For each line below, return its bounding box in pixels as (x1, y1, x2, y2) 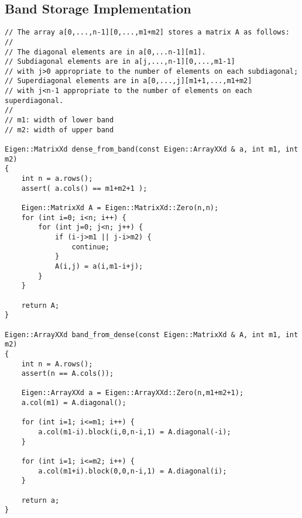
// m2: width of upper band (5, 125, 114, 134)
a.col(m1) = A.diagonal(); (21, 399, 126, 407)
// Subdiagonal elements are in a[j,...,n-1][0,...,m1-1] (5, 57, 235, 66)
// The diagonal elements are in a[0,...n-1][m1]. (5, 47, 206, 56)
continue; (71, 242, 109, 251)
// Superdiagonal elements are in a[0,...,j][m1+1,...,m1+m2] (5, 77, 252, 85)
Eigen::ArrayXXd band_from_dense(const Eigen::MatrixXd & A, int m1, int (5, 330, 298, 339)
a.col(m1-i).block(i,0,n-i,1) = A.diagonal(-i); (38, 428, 231, 437)
